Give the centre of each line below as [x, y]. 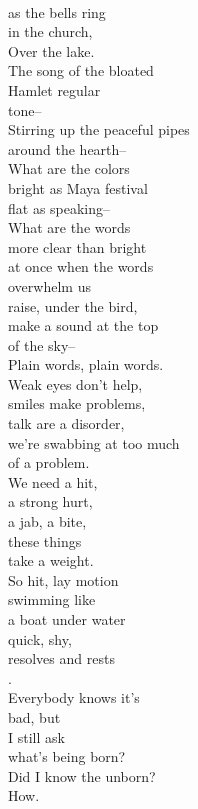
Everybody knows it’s [74, 697]
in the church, [50, 31]
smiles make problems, [77, 403]
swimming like [52, 599]
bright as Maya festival [78, 187]
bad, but [34, 716]
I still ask [36, 736]
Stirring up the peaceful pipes [99, 129]
